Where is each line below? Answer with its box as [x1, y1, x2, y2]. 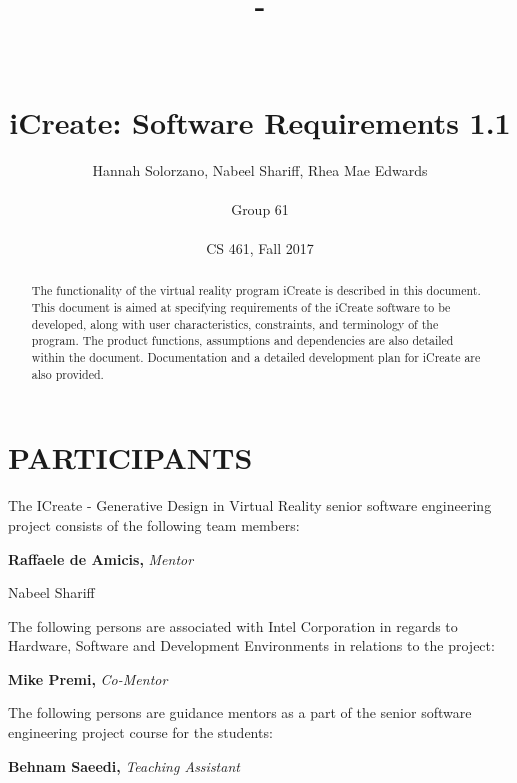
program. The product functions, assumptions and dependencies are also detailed [31, 332, 454, 349]
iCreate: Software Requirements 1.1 [9, 101, 511, 142]
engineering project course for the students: [8, 722, 273, 743]
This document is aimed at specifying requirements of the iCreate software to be [31, 299, 451, 316]
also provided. [31, 365, 104, 382]
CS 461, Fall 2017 [206, 238, 314, 259]
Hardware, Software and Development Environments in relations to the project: [8, 635, 495, 656]
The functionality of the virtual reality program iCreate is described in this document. [31, 282, 481, 299]
